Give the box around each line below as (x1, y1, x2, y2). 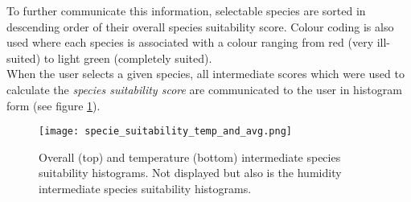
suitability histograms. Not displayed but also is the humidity (39, 164, 342, 181)
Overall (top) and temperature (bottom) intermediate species (39, 148, 341, 165)
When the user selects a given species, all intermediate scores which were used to (6, 65, 405, 82)
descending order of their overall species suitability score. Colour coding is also (6, 18, 394, 35)
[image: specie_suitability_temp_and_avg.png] (39, 126, 292, 138)
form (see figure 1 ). (6, 97, 101, 113)
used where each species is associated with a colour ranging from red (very (6, 34, 374, 51)
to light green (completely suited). (43, 49, 212, 66)
